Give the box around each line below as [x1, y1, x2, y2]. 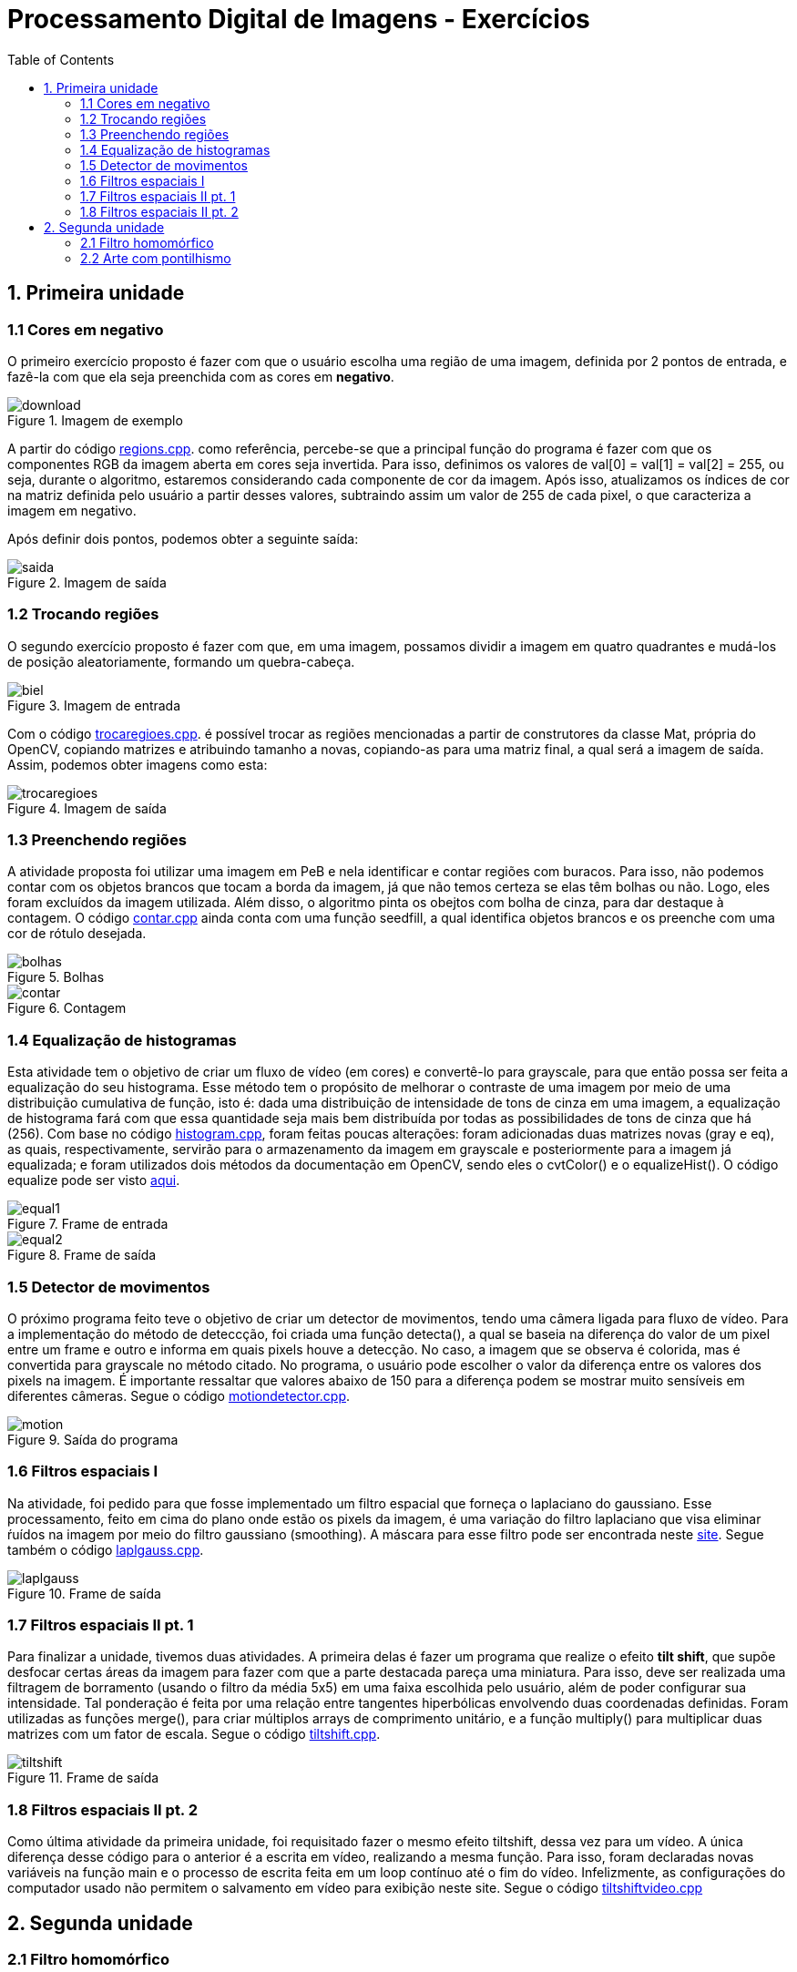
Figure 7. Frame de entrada [7, 1216, 169, 1232]
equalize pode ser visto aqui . [7, 1172, 180, 1189]
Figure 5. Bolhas [7, 969, 105, 986]
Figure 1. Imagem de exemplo [7, 412, 183, 428]
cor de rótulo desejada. [7, 925, 147, 942]
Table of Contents [7, 51, 115, 67]
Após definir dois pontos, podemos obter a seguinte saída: [7, 530, 359, 547]
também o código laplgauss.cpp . [7, 1541, 204, 1558]
